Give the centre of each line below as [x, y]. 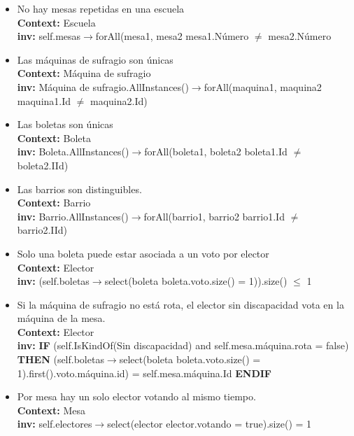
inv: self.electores [55, 424]
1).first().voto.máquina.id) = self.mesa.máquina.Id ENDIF [144, 373]
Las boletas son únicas [65, 124]
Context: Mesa [51, 410]
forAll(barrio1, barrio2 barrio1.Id [214, 216]
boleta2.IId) [43, 165]
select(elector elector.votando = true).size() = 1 [210, 424]
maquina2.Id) [119, 100]
